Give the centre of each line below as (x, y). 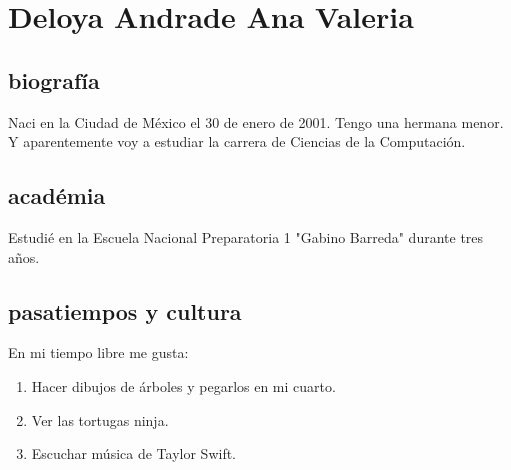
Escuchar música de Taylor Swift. (134, 453)
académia (57, 195)
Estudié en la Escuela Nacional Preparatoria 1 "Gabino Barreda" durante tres (246, 236)
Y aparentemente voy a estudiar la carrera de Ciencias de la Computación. (237, 141)
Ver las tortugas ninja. (100, 419)
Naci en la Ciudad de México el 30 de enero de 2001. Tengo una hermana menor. (256, 121)
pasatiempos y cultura (125, 310)
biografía (54, 79)
